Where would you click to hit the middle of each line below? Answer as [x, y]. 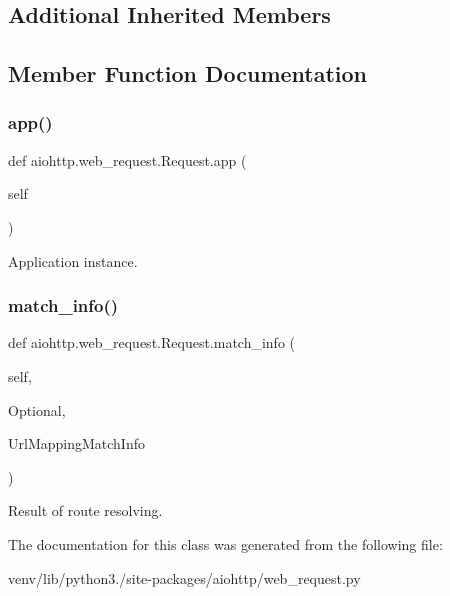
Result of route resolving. [85, 510]
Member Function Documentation [188, 73]
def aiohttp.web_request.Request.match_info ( [152, 342]
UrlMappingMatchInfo [76, 443]
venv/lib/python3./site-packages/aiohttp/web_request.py [184, 577]
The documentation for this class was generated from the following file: [225, 543]
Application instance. [73, 260]
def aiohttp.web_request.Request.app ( [127, 159]
